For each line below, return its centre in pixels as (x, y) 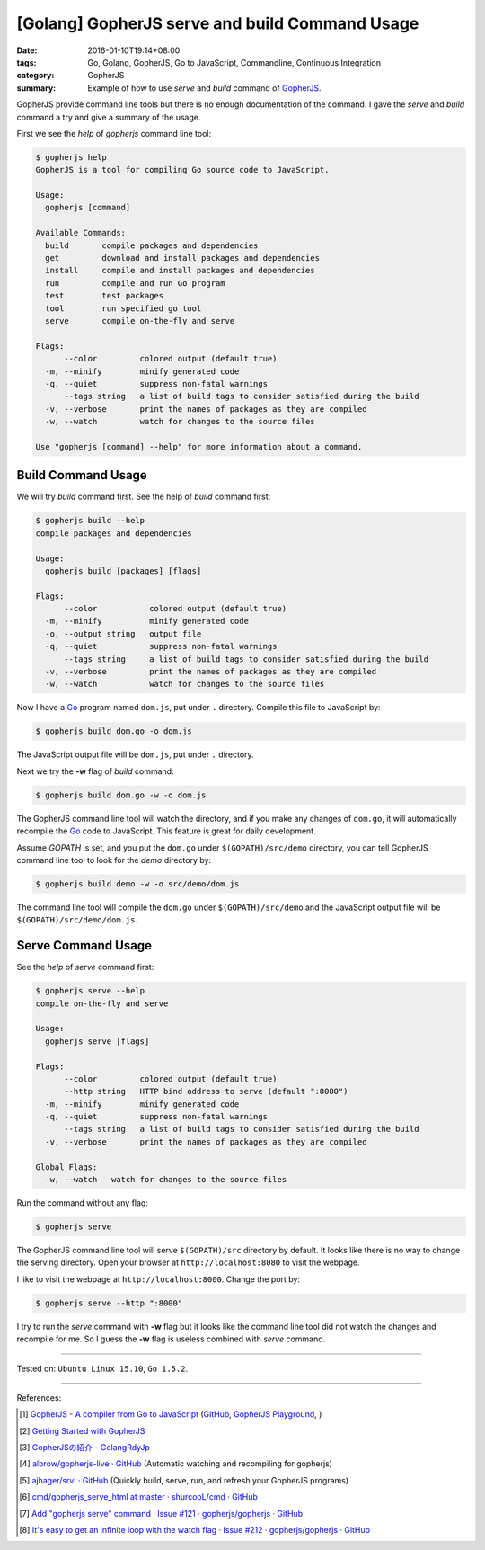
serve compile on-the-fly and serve (140, 321)
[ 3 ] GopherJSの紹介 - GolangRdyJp (84, 1448)
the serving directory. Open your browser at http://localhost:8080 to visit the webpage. (188, 1262)
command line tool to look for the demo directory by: (114, 860)
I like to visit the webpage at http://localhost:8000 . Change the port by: (159, 1279)
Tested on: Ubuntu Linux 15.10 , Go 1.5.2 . (102, 1368)
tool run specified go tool (123, 308)
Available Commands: (80, 233)
